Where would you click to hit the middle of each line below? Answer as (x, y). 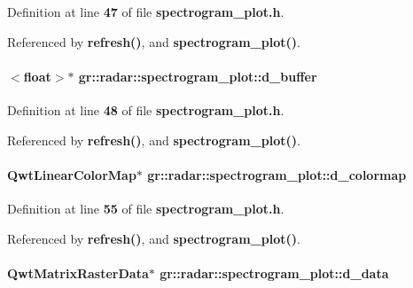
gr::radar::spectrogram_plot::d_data (274, 272)
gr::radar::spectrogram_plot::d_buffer (198, 76)
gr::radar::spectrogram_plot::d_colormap (277, 174)
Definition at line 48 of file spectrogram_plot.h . (146, 109)
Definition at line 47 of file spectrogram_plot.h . (146, 12)
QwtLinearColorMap (72, 174)
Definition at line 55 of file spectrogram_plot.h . (146, 208)
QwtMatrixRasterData (78, 272)
